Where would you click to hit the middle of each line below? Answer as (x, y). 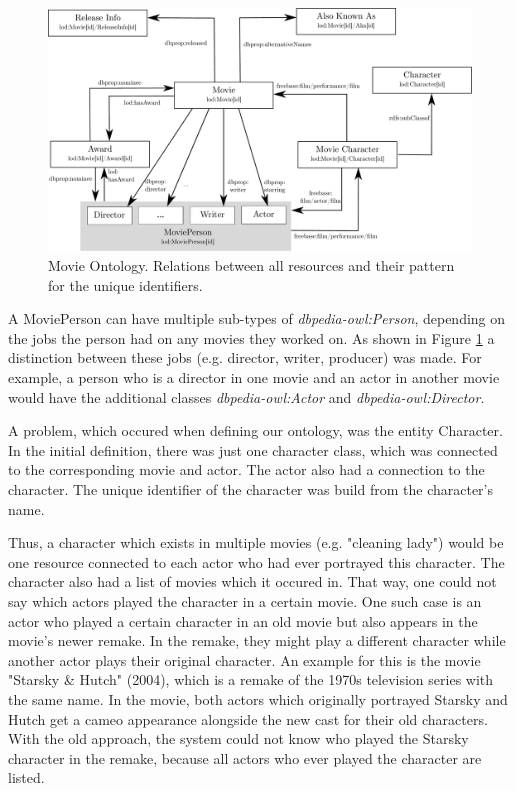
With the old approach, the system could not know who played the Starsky (238, 738)
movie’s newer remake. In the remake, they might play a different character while (257, 640)
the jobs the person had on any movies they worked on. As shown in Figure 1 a (251, 337)
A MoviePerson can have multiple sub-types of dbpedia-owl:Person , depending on (257, 318)
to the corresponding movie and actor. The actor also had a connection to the (246, 469)
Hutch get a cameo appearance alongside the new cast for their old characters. (248, 718)
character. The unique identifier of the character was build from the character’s (251, 489)
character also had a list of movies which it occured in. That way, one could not (252, 581)
